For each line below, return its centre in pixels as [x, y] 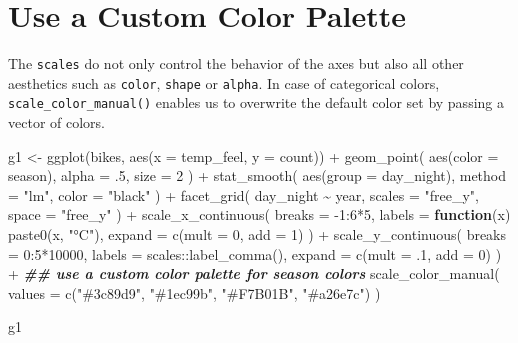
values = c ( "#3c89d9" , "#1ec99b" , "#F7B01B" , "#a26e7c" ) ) [194, 292]
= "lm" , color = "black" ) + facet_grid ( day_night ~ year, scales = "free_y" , [243, 194]
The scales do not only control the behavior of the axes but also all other [236, 63]
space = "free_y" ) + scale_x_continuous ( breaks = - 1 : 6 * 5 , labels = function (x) [259, 214]
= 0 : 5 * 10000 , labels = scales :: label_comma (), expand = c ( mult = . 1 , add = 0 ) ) [255, 253]
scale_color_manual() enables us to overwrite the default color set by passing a [256, 102]
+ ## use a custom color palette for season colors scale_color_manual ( [254, 273]
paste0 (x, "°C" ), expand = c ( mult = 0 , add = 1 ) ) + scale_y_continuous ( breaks [257, 234]
